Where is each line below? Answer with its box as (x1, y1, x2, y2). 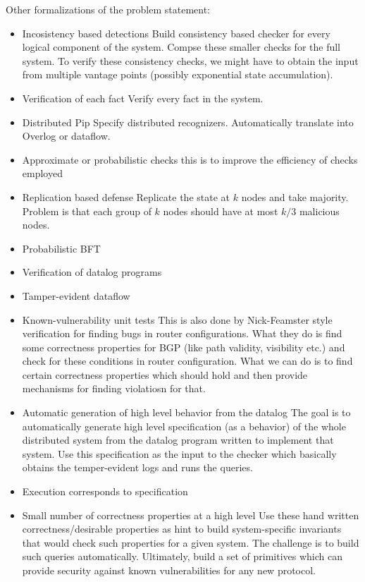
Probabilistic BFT (22, 241, 101, 255)
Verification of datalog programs (22, 265, 162, 279)
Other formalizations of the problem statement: (6, 2, 210, 16)
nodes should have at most (163, 203, 278, 218)
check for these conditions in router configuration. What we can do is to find (22, 353, 353, 368)
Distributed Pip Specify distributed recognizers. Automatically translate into (22, 114, 354, 129)
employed (22, 166, 63, 181)
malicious (299, 203, 340, 218)
